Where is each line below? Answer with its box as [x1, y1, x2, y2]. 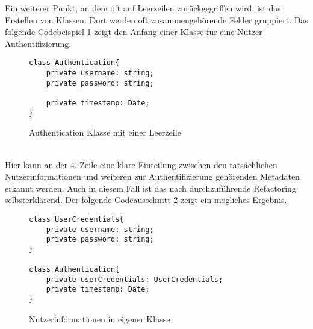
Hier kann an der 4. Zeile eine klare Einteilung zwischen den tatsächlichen [5, 158, 277, 171]
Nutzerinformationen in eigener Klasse [29, 312, 170, 325]
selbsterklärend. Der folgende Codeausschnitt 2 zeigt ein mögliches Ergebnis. [5, 193, 287, 206]
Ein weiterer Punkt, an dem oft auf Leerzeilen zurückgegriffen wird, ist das [5, 2, 281, 14]
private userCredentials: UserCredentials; [46, 275, 223, 284]
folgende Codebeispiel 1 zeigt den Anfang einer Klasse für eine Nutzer [5, 25, 262, 38]
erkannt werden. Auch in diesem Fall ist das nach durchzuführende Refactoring [5, 181, 296, 194]
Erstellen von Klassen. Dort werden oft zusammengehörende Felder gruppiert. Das [5, 13, 308, 26]
